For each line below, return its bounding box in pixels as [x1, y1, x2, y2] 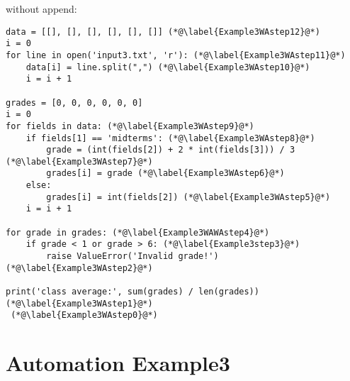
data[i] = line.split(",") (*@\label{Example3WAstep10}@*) [26, 62, 310, 72]
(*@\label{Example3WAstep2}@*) [6, 263, 153, 273]
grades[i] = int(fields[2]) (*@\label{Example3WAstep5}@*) [46, 192, 331, 202]
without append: [6, 1, 77, 16]
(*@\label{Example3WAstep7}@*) [6, 156, 153, 167]
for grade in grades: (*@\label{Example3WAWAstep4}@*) [6, 227, 270, 238]
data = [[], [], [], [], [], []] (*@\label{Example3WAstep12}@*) [6, 26, 320, 37]
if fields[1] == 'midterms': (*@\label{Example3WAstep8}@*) [26, 133, 315, 143]
